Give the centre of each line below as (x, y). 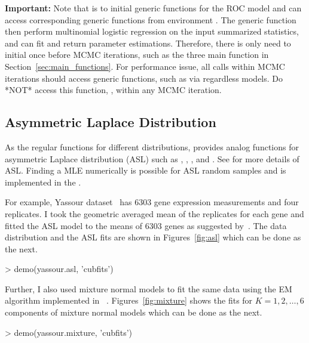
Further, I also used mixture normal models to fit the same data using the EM (149, 288)
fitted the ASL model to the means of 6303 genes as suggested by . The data (146, 225)
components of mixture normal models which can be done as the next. (134, 312)
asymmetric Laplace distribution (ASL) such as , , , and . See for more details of (152, 158)
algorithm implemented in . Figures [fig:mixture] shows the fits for (129, 300)
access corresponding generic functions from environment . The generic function (151, 19)
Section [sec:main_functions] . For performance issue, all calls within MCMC (145, 66)
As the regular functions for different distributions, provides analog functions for (152, 146)
